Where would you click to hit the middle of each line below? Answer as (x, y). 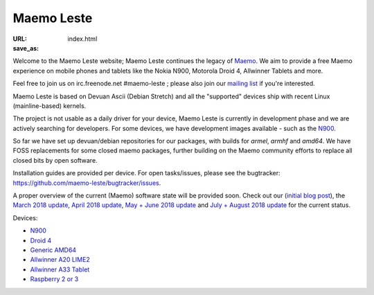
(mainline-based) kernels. (50, 106)
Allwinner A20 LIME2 (60, 260)
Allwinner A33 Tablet (60, 269)
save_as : (26, 48)
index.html (82, 39)
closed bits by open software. (55, 160)
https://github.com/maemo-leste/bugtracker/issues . (87, 183)
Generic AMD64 (53, 250)
